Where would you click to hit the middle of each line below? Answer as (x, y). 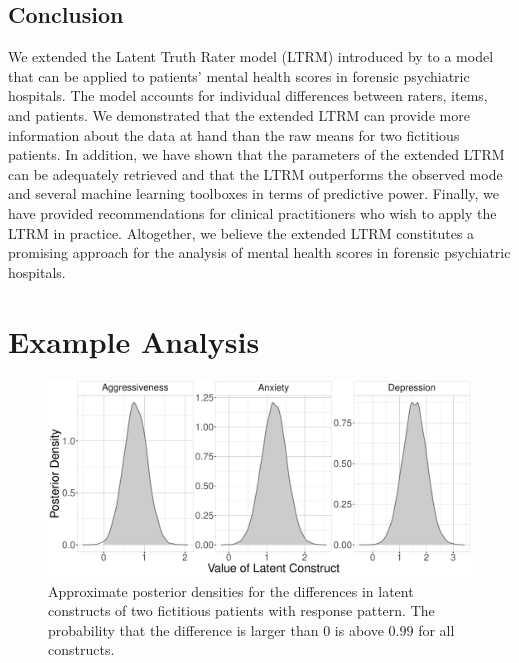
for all (436, 629)
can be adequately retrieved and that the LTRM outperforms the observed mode (255, 173)
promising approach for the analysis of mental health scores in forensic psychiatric (259, 252)
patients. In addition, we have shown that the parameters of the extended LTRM (256, 154)
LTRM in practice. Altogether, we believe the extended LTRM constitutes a (241, 232)
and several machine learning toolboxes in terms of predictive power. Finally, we (254, 193)
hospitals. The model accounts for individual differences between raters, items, (248, 95)
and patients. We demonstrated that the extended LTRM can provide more (239, 114)
